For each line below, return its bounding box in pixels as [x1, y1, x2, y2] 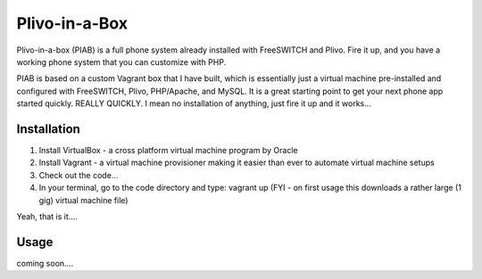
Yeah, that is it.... [16, 210, 78, 222]
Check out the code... [38, 169, 119, 180]
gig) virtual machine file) [38, 194, 129, 205]
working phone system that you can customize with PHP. [16, 56, 227, 67]
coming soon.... [16, 258, 74, 268]
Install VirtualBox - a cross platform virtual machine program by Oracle [38, 145, 298, 156]
